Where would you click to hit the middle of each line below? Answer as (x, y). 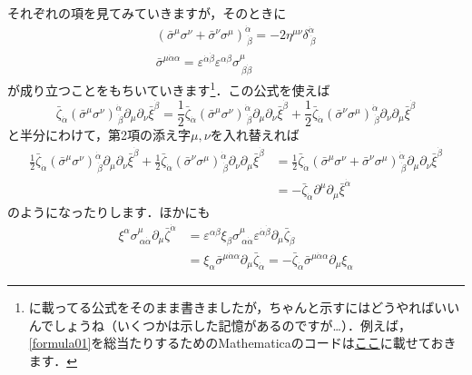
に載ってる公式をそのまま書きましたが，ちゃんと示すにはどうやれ (225, 307)
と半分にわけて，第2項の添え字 (99, 135)
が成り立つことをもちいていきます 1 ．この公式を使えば (169, 89)
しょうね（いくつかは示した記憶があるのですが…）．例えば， (232, 325)
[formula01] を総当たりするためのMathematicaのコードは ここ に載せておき (242, 343)
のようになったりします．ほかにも (109, 211)
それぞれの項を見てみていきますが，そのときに (147, 13)
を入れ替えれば (255, 135)
